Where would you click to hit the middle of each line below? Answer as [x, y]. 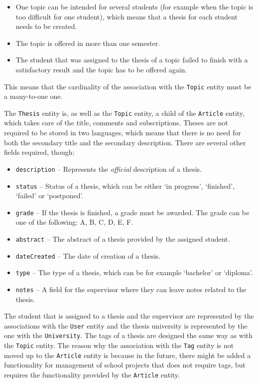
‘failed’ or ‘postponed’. [50, 195]
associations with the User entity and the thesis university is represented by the [126, 325]
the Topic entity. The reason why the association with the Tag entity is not [119, 345]
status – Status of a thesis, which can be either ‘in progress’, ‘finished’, [125, 186]
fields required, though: [39, 152]
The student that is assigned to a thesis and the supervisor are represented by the [129, 316]
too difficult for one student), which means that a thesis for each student [127, 16]
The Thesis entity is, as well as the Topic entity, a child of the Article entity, [124, 113]
